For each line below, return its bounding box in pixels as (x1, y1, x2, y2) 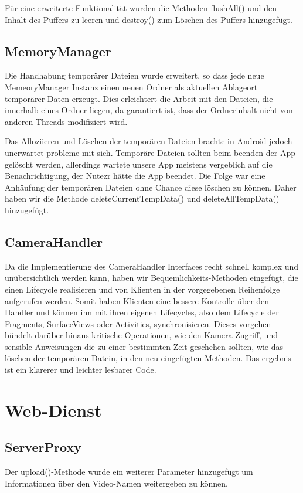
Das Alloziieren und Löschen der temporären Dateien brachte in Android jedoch (5, 135, 292, 147)
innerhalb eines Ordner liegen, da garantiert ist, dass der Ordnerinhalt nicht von (5, 104, 293, 116)
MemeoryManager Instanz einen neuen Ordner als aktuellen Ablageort (5, 80, 258, 93)
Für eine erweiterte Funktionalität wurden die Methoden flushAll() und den (5, 2, 277, 13)
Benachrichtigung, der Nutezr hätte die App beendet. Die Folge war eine (5, 169, 265, 182)
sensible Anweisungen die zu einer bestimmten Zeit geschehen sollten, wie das (5, 340, 283, 352)
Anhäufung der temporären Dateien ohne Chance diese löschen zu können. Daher (5, 181, 297, 193)
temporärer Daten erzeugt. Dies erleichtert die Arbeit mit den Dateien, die (5, 92, 273, 104)
